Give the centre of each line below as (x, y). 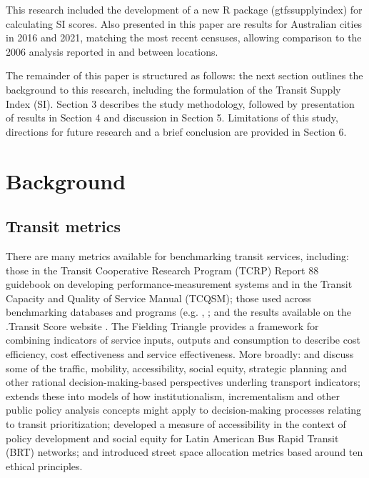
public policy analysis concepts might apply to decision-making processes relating (184, 410)
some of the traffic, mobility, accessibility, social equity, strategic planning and (177, 368)
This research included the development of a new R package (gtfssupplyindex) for (184, 9)
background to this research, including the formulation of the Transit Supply (173, 89)
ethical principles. (44, 465)
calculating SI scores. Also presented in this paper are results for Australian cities (184, 23)
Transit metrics (64, 226)
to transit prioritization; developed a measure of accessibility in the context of (176, 424)
